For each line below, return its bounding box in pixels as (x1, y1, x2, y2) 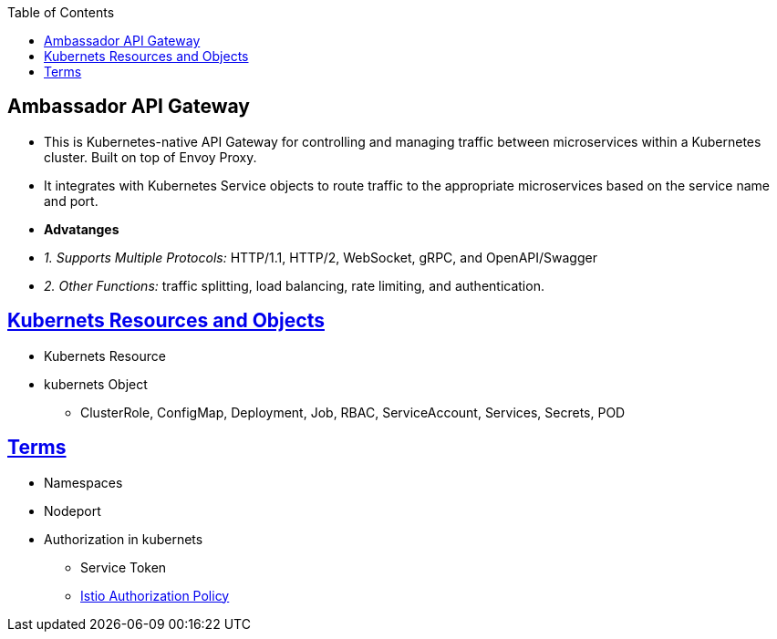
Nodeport (44, 502, 101, 519)
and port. (44, 192, 98, 209)
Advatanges (44, 221, 119, 237)
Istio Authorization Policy (80, 587, 230, 603)
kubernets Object (44, 376, 148, 392)
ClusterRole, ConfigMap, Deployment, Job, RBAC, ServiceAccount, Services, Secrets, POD (80, 404, 626, 420)
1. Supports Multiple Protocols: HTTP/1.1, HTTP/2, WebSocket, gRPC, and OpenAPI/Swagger (44, 249, 597, 265)
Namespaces (44, 474, 123, 490)
